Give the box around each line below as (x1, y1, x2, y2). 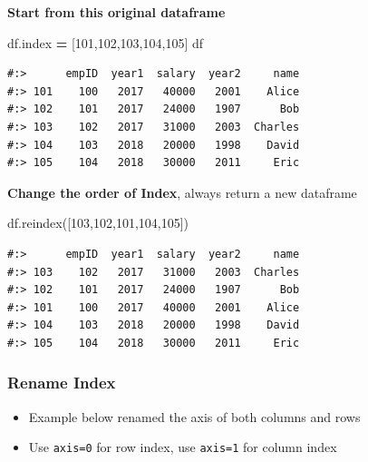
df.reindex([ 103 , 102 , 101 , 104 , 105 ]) (7, 213, 189, 232)
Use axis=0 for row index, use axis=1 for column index (28, 437, 337, 457)
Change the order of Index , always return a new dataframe (7, 182, 357, 202)
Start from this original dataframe (7, 3, 226, 21)
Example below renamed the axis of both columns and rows (28, 407, 361, 426)
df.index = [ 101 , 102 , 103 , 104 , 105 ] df (7, 33, 204, 52)
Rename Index (7, 371, 116, 394)
